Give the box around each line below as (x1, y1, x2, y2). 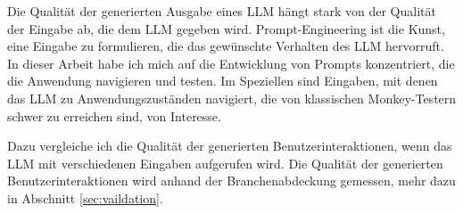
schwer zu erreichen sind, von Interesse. (7, 106, 221, 125)
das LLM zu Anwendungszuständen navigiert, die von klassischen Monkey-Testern (7, 88, 457, 107)
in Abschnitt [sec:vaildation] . (7, 188, 163, 207)
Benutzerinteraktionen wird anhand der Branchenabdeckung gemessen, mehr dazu (7, 171, 456, 190)
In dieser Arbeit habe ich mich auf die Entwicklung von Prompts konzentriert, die (7, 53, 455, 72)
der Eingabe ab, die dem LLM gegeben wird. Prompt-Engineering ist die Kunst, (7, 19, 445, 37)
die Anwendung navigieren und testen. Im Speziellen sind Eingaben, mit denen (7, 71, 438, 90)
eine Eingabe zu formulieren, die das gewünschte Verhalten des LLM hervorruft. (7, 37, 444, 55)
